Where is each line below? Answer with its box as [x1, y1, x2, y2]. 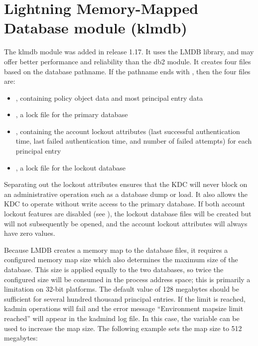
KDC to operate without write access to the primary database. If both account [4, 198, 245, 209]
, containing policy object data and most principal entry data [15, 92, 203, 103]
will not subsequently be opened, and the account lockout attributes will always [4, 218, 248, 228]
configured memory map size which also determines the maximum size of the [4, 254, 238, 265]
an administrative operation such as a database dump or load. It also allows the [4, 188, 248, 199]
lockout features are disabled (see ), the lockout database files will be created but [4, 208, 252, 219]
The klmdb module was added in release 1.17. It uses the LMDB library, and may [4, 46, 254, 57]
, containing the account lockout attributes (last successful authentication [15, 126, 240, 136]
